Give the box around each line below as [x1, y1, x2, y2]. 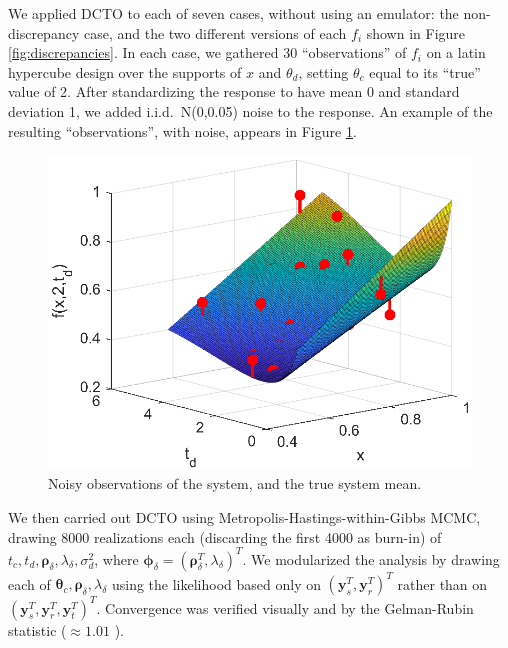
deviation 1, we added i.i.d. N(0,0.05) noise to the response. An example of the [8, 100, 493, 121]
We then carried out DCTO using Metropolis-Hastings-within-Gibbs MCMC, [8, 506, 481, 527]
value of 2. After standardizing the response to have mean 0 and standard [8, 81, 460, 102]
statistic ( [8, 619, 67, 640]
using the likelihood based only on [111, 573, 321, 594]
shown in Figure [366, 22, 466, 43]
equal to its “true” [369, 61, 481, 82]
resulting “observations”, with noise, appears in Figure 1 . [8, 120, 357, 141]
